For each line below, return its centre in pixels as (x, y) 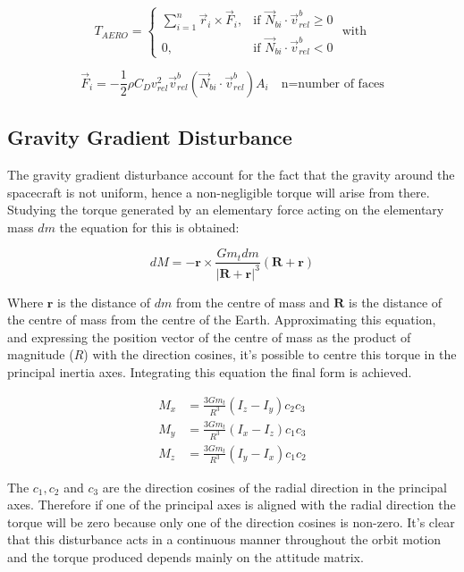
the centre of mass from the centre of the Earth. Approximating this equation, (222, 320)
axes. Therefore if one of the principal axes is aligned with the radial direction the (232, 505)
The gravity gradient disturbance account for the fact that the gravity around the (231, 174)
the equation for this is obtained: (149, 227)
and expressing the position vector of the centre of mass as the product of (209, 336)
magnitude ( (41, 354)
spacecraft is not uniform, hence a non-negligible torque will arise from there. (219, 192)
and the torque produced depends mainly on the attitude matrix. (186, 556)
